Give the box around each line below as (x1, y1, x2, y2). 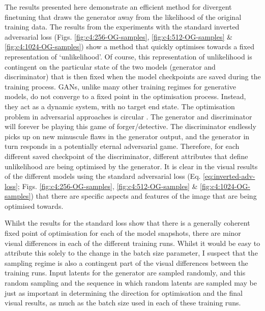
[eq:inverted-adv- (203, 171, 255, 181)
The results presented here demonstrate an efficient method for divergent (5, 2, 232, 12)
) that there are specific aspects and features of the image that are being (31, 191, 257, 201)
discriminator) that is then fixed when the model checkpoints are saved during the (5, 71, 261, 82)
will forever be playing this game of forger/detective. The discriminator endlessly (5, 121, 256, 132)
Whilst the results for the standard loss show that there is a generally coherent (5, 217, 250, 228)
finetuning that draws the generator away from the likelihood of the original (5, 11, 242, 22)
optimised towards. (5, 200, 64, 211)
